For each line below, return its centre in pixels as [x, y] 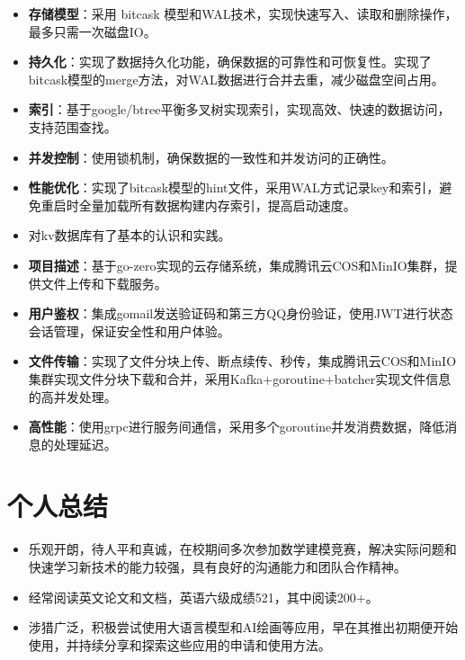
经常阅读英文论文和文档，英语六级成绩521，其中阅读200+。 [203, 597]
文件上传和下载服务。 [104, 283]
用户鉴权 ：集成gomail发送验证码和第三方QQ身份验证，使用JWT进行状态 [241, 313]
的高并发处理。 [72, 396]
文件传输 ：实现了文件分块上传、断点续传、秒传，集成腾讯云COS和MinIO [242, 361]
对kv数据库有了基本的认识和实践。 [130, 235]
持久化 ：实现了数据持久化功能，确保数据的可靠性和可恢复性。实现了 [230, 62]
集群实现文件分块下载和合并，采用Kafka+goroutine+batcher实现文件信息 [240, 378]
